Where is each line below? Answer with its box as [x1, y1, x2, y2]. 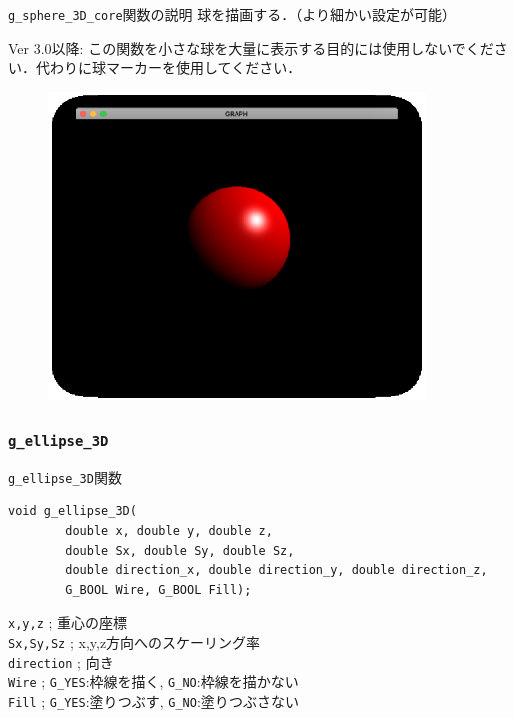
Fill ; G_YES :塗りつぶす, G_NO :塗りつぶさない [8, 691, 299, 712]
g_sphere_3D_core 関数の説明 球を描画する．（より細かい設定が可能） [8, 4, 456, 24]
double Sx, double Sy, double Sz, [65, 543, 295, 558]
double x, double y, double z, [65, 524, 273, 539]
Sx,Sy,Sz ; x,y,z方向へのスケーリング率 [8, 632, 261, 653]
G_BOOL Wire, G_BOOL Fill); [65, 582, 252, 597]
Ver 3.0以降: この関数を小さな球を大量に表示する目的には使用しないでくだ [8, 37, 494, 58]
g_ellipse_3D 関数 [8, 466, 122, 487]
